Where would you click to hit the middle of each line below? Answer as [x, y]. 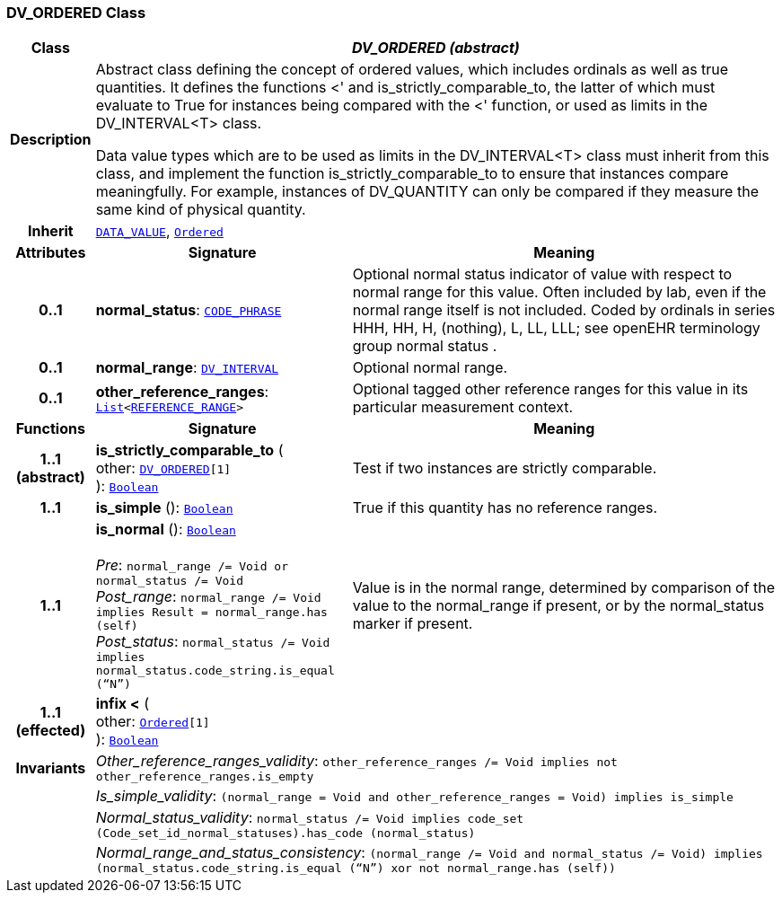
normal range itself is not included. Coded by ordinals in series [564, 310]
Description [51, 140]
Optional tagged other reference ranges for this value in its [550, 389]
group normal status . [425, 346]
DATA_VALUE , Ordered [159, 231]
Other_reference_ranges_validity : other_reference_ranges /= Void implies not [356, 761]
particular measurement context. [463, 407]
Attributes [51, 253]
